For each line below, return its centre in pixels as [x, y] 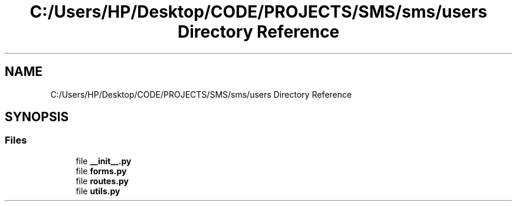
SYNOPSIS [37, 117]
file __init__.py [104, 161]
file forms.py [101, 171]
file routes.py [102, 181]
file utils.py [98, 191]
